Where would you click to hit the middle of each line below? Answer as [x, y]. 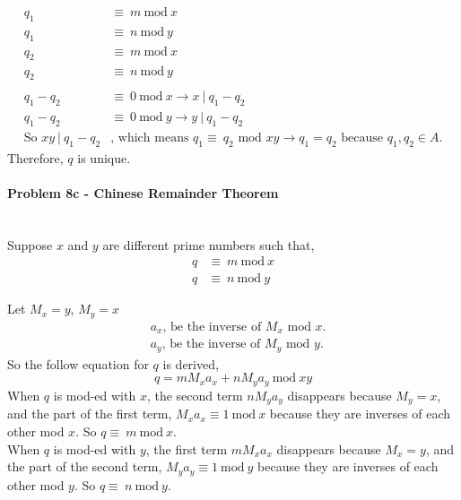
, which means [150, 138]
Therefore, [35, 157]
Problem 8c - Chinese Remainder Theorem [143, 193]
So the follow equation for [78, 363]
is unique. [104, 157]
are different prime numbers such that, [209, 244]
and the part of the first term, [90, 414]
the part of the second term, [85, 466]
